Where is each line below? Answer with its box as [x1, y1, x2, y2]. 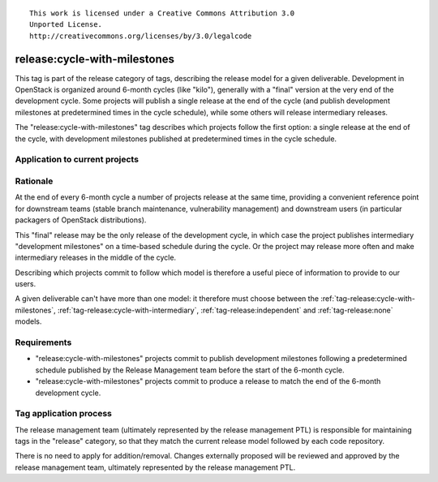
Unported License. [29, 20, 103, 29]
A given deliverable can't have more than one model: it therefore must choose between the [15, 294, 320, 303]
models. [15, 316, 42, 326]
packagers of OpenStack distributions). [15, 215, 147, 225]
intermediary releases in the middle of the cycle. [15, 252, 177, 263]
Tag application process [15, 408, 113, 420]
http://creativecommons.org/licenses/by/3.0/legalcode [29, 31, 252, 41]
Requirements [15, 337, 72, 348]
